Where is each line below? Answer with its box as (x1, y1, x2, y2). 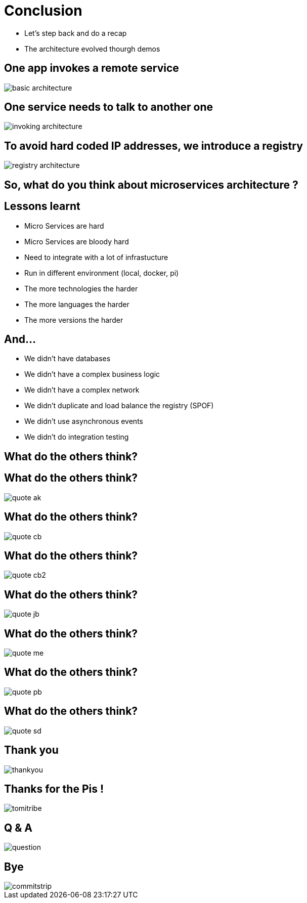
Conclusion (4, 2, 82, 19)
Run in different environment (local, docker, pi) (24, 268, 179, 277)
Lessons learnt (4, 200, 80, 213)
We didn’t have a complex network (24, 385, 140, 395)
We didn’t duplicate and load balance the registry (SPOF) (24, 401, 214, 410)
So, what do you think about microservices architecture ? (4, 178, 298, 191)
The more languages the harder (24, 299, 129, 309)
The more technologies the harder (24, 284, 138, 293)
